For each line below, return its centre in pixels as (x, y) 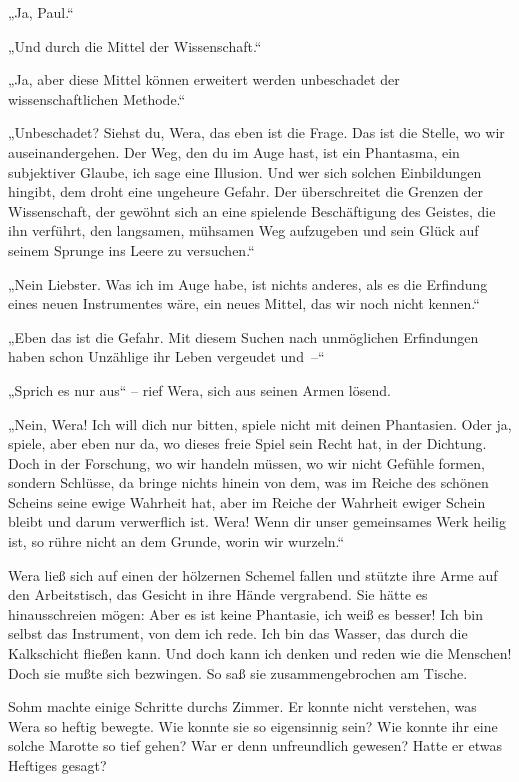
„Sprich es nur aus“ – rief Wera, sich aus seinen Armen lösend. (199, 389)
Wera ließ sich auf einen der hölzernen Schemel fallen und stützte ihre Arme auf (253, 574)
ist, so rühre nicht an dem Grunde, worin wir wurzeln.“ (176, 541)
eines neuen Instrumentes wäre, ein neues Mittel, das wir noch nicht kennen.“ (244, 303)
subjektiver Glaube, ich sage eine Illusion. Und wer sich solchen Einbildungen (245, 171)
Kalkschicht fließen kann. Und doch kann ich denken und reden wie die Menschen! (260, 653)
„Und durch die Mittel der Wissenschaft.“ (135, 45)
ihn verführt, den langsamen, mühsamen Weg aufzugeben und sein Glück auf (243, 230)
